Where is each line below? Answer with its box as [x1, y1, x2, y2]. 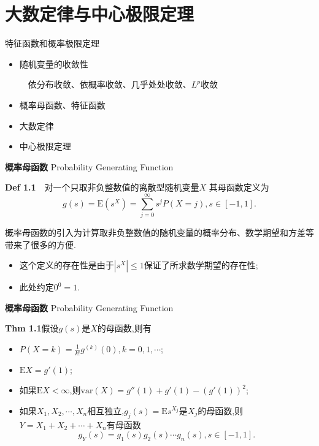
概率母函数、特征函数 [19, 98, 106, 111]
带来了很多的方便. [5, 238, 76, 251]
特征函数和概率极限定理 [5, 37, 99, 50]
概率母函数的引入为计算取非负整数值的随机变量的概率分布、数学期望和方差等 [5, 226, 314, 238]
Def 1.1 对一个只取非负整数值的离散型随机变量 [5, 181, 199, 194]
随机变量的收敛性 [19, 57, 88, 70]
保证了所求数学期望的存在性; [144, 259, 258, 271]
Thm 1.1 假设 [5, 322, 59, 334]
